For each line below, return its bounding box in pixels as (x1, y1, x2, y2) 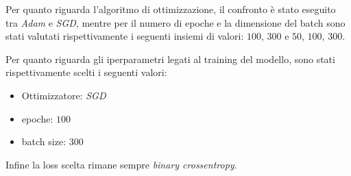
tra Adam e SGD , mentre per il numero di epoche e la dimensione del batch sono (5, 15, 346, 29)
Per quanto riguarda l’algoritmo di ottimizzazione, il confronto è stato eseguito (5, 2, 336, 16)
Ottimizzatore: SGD (21, 88, 106, 102)
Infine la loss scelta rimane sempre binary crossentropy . (5, 157, 237, 171)
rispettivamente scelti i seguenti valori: (5, 65, 167, 79)
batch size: (21, 134, 66, 149)
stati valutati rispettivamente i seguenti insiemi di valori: (5, 29, 244, 43)
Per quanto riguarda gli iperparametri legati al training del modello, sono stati (5, 51, 335, 66)
